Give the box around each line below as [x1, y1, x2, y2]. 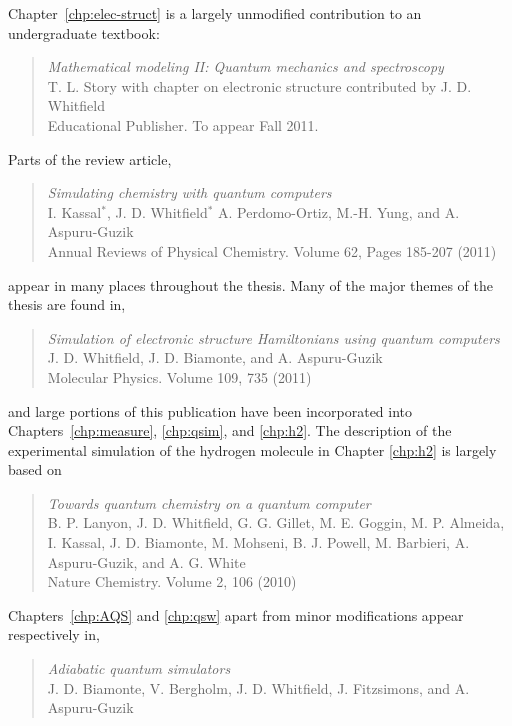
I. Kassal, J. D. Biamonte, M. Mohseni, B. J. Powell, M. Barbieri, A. [47, 532, 470, 553]
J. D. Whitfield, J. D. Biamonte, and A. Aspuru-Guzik [47, 347, 383, 368]
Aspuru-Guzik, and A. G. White [47, 551, 246, 572]
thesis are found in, [8, 294, 126, 315]
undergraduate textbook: [8, 22, 160, 43]
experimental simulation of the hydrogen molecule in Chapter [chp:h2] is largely [8, 439, 497, 460]
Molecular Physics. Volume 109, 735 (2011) [47, 366, 312, 387]
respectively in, [8, 624, 100, 645]
